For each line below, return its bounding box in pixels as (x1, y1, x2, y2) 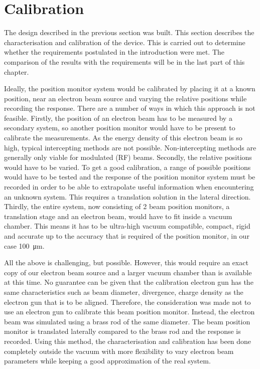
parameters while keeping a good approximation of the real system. (4, 355, 211, 366)
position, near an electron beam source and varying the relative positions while (4, 93, 247, 103)
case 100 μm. (4, 240, 45, 251)
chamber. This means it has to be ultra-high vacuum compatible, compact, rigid (4, 221, 250, 231)
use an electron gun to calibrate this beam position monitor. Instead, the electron (4, 306, 255, 317)
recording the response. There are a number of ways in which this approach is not (4, 103, 255, 113)
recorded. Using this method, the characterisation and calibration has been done (4, 335, 251, 346)
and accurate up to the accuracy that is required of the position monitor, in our (4, 231, 249, 241)
